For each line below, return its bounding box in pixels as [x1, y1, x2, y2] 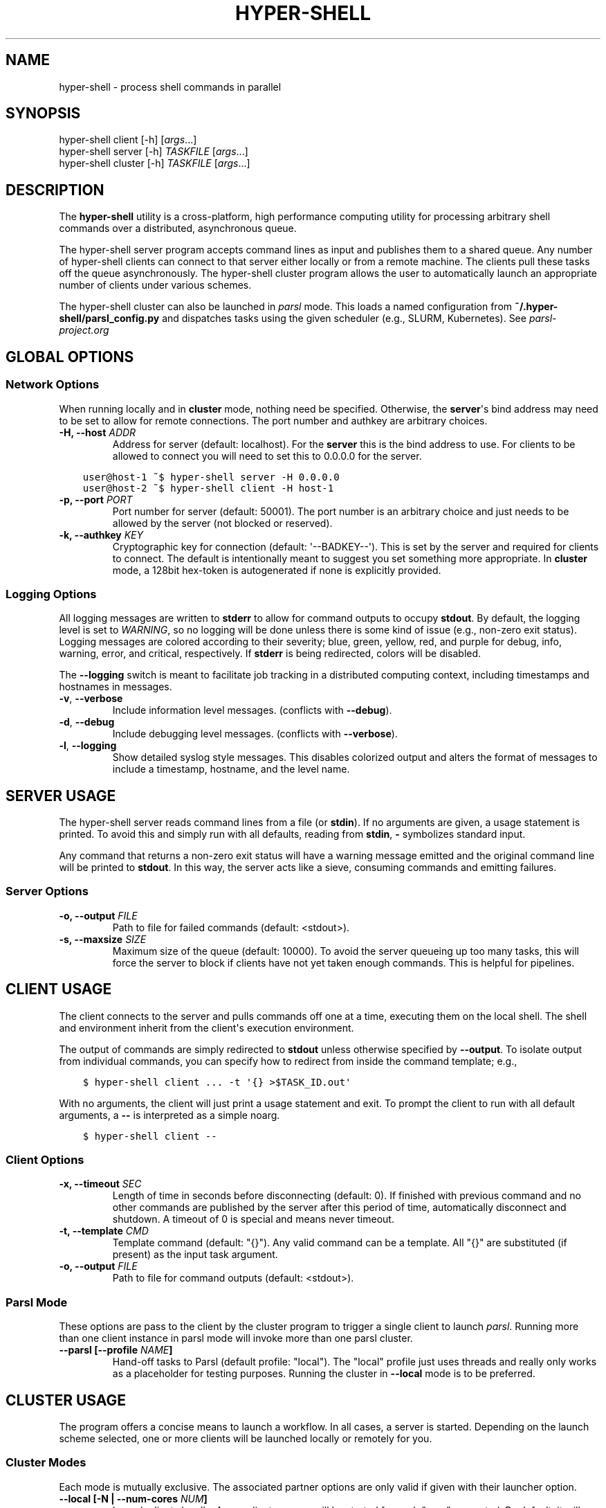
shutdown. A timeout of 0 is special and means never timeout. [112, 1213, 394, 1226]
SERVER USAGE [6, 787, 116, 805]
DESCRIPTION [6, 181, 104, 199]
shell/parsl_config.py [59, 312, 160, 325]
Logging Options [6, 586, 97, 601]
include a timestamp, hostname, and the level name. [112, 763, 350, 775]
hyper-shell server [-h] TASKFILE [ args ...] [59, 145, 248, 158]
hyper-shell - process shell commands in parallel [59, 80, 282, 93]
